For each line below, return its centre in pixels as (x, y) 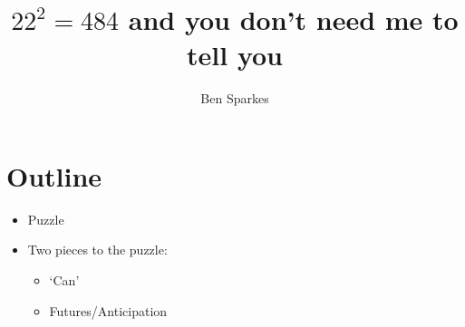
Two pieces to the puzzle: (97, 250)
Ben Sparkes (235, 98)
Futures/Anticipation (108, 310)
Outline (54, 175)
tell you (235, 55)
